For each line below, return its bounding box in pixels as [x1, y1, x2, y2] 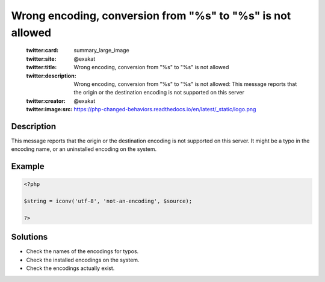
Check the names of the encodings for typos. [26, 248, 139, 255]
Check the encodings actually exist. [26, 265, 115, 272]
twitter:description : [26, 72, 76, 79]
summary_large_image [73, 47, 129, 54]
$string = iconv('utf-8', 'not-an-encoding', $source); [23, 198, 193, 204]
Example [11, 161, 45, 171]
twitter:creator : [26, 97, 66, 105]
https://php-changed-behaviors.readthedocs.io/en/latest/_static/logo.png [73, 106, 256, 113]
